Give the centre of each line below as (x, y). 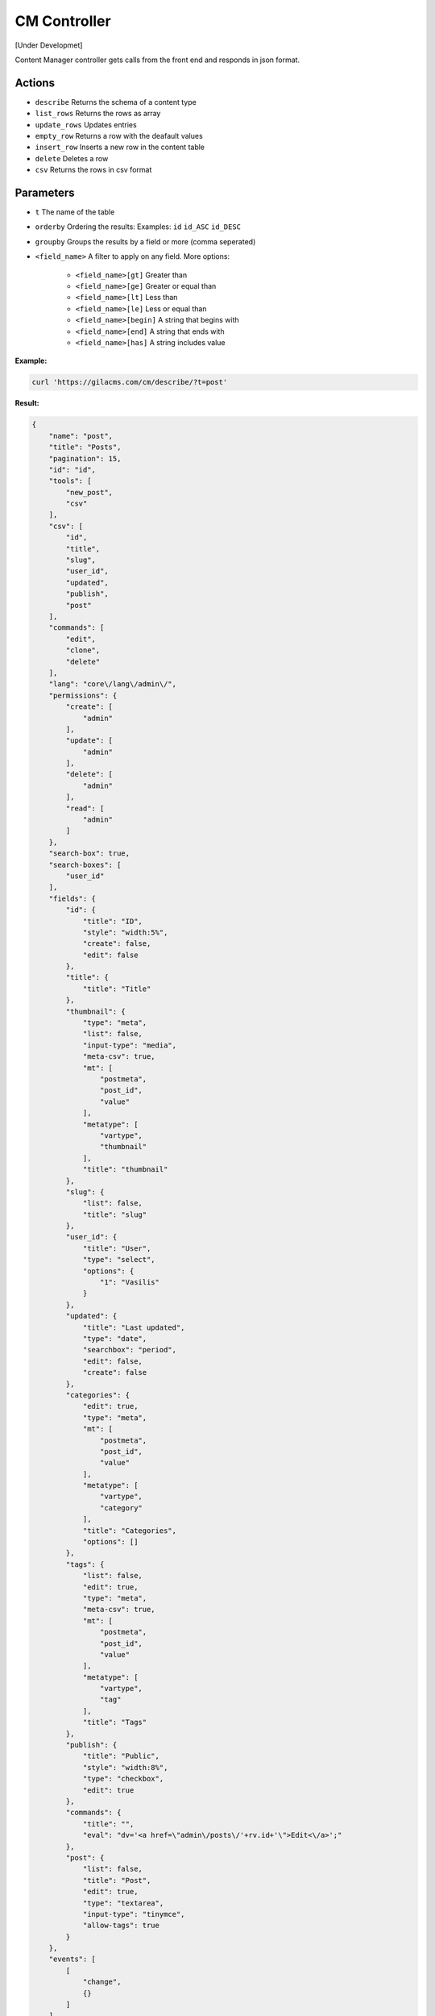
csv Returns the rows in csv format (93, 170)
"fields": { (72, 898)
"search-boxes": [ (85, 864)
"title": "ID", (112, 921)
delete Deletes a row (72, 158)
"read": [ (85, 808)
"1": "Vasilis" (130, 1283)
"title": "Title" (117, 989)
